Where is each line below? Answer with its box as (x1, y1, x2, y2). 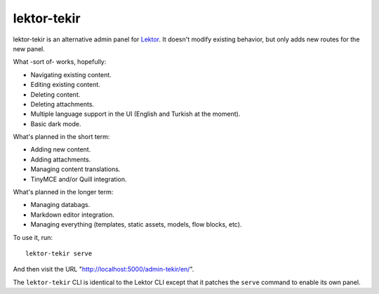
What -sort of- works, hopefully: (13, 58, 107, 66)
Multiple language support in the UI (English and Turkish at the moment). (30, 109, 241, 119)
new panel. (13, 44, 46, 53)
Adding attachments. (30, 155, 91, 163)
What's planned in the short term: (13, 133, 110, 141)
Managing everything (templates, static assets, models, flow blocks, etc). (30, 220, 242, 229)
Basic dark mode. (30, 119, 81, 128)
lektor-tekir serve (25, 249, 93, 258)
